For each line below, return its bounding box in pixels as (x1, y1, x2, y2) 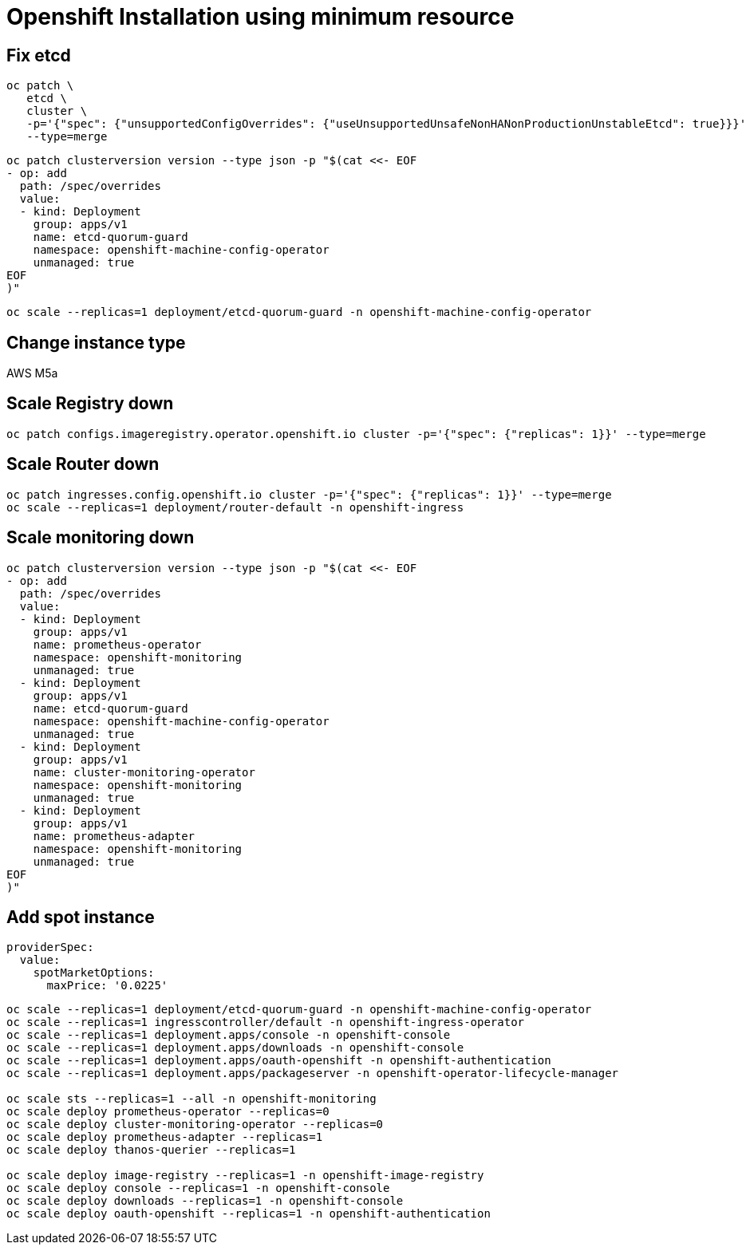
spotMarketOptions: (33, 966, 155, 980)
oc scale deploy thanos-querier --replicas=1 (6, 1143, 296, 1157)
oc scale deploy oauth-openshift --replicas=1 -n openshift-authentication (6, 1207, 491, 1221)
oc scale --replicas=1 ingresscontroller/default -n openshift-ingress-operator (6, 1016, 525, 1029)
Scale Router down (6, 454, 160, 475)
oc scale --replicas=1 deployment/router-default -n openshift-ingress (6, 500, 464, 514)
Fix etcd (6, 45, 71, 65)
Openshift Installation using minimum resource (6, 3, 515, 30)
